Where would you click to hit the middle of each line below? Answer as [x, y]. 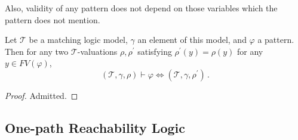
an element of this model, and [192, 40]
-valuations [97, 51]
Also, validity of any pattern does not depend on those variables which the [141, 8]
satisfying [155, 51]
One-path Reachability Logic [95, 127]
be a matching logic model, [78, 40]
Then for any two [37, 51]
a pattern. [276, 40]
